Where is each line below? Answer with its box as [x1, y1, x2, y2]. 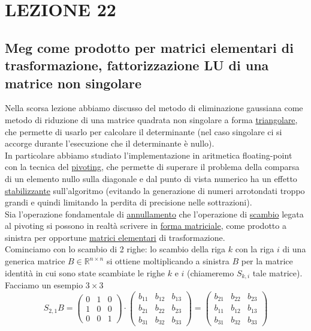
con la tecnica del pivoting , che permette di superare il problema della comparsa [5, 160, 300, 173]
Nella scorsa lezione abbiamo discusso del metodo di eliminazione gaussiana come [5, 102, 303, 114]
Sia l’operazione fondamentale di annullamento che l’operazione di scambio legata [5, 207, 304, 220]
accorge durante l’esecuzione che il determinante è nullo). [5, 137, 215, 150]
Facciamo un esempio [5, 279, 83, 291]
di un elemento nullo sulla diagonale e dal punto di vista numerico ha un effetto [5, 172, 297, 184]
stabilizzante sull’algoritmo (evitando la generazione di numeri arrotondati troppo [5, 184, 305, 196]
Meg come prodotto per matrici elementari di [5, 38, 294, 56]
